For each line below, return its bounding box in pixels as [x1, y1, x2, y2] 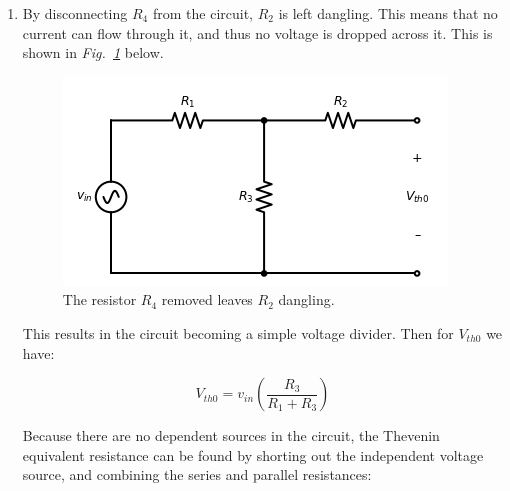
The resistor [62, 289, 137, 310]
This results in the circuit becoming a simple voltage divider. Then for [22, 322, 454, 343]
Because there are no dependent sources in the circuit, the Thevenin [22, 425, 440, 446]
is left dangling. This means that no [278, 3, 498, 23]
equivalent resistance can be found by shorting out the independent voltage [22, 444, 484, 465]
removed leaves [161, 289, 253, 310]
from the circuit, [152, 3, 253, 23]
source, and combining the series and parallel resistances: [22, 464, 372, 485]
